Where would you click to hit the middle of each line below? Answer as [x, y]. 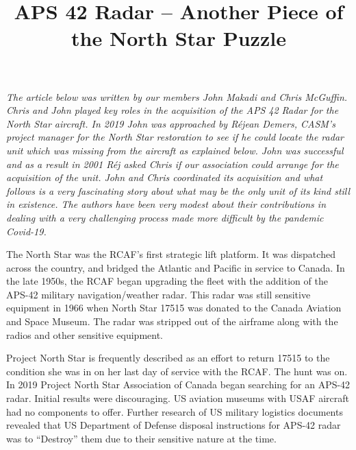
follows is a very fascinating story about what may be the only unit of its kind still [178, 190]
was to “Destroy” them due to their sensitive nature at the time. [141, 438]
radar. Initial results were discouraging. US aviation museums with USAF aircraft [178, 398]
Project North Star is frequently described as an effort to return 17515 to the [168, 358]
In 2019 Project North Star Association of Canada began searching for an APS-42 [178, 384]
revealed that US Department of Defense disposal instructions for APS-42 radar [174, 425]
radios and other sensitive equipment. [85, 334]
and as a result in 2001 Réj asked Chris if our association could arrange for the [173, 164]
